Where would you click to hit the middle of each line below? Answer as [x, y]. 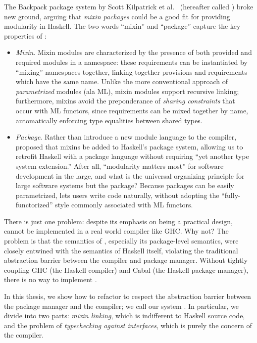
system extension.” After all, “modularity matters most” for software [120, 166]
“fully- [231, 195]
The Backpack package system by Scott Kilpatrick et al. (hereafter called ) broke [129, 6]
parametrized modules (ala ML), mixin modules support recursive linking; [127, 91]
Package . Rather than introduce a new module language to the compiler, [126, 137]
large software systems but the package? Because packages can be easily [125, 185]
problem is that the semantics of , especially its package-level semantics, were [121, 241]
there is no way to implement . [51, 279]
